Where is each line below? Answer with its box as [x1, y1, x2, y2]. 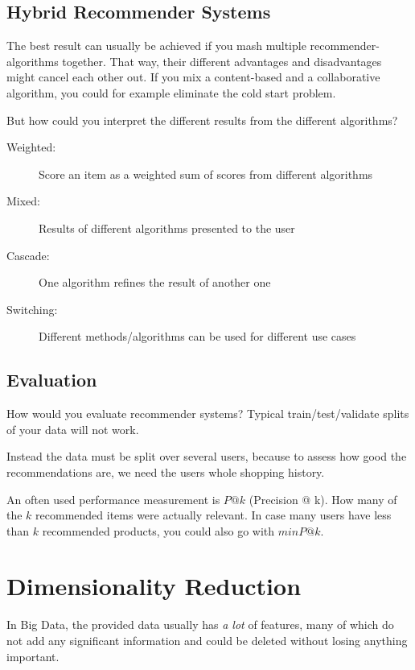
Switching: [6, 300, 58, 317]
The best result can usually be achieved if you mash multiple [6, 37, 306, 54]
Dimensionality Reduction [6, 569, 302, 602]
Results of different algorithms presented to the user [39, 219, 295, 236]
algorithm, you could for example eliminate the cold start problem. [6, 84, 336, 101]
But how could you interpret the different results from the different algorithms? [6, 111, 398, 128]
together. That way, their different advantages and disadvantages [62, 52, 382, 69]
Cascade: [6, 246, 50, 263]
